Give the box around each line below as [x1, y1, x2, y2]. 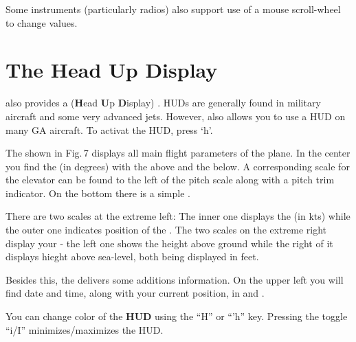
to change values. [5, 15, 78, 30]
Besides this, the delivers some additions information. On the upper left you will [5, 272, 344, 286]
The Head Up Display [5, 56, 218, 84]
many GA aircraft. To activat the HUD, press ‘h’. [5, 122, 213, 137]
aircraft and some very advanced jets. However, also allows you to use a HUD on [5, 109, 346, 123]
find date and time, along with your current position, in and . [5, 286, 265, 300]
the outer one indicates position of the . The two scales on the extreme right [5, 223, 327, 237]
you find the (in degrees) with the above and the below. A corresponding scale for [5, 159, 350, 173]
